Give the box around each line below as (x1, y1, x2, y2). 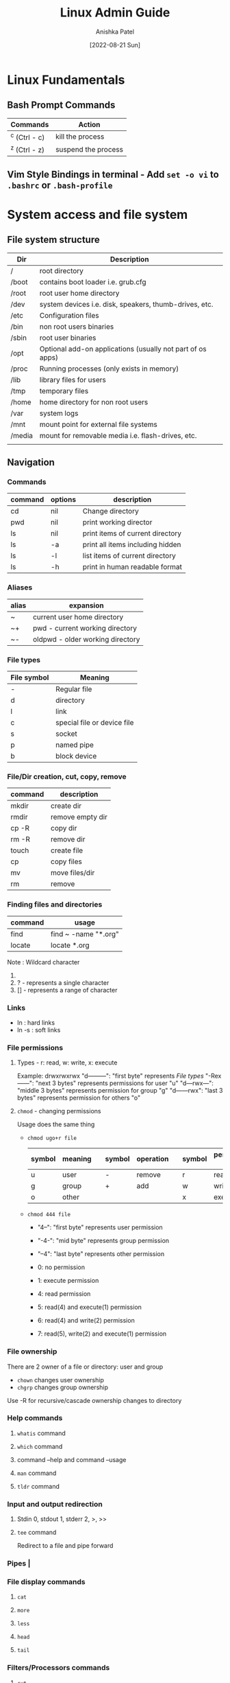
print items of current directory (82, 529, 182, 538)
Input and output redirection (7, 1499, 103, 1509)
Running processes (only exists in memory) (39, 364, 179, 373)
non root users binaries (39, 321, 114, 331)
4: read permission (37, 1290, 91, 1298)
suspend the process (55, 144, 124, 154)
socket (55, 729, 77, 739)
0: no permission (37, 1263, 86, 1271)
